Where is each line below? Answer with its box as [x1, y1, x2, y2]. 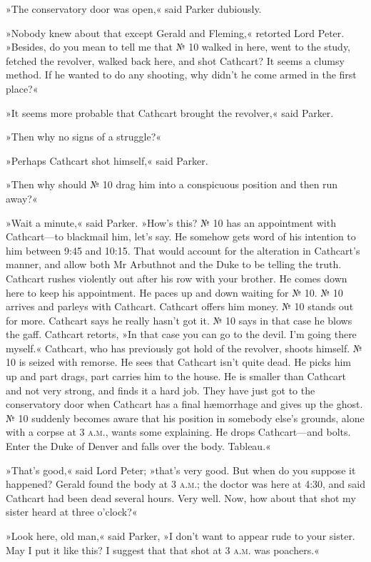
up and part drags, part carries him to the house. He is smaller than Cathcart [6, 369, 347, 384]
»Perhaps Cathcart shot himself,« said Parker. [6, 153, 208, 168]
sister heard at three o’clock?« [6, 504, 138, 519]
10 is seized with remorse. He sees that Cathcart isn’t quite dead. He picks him [6, 354, 351, 369]
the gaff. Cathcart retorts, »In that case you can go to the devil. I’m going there [6, 327, 357, 342]
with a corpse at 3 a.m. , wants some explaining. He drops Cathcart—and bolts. [6, 424, 351, 439]
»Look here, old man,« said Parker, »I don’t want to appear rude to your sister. [6, 528, 355, 543]
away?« [6, 190, 38, 205]
